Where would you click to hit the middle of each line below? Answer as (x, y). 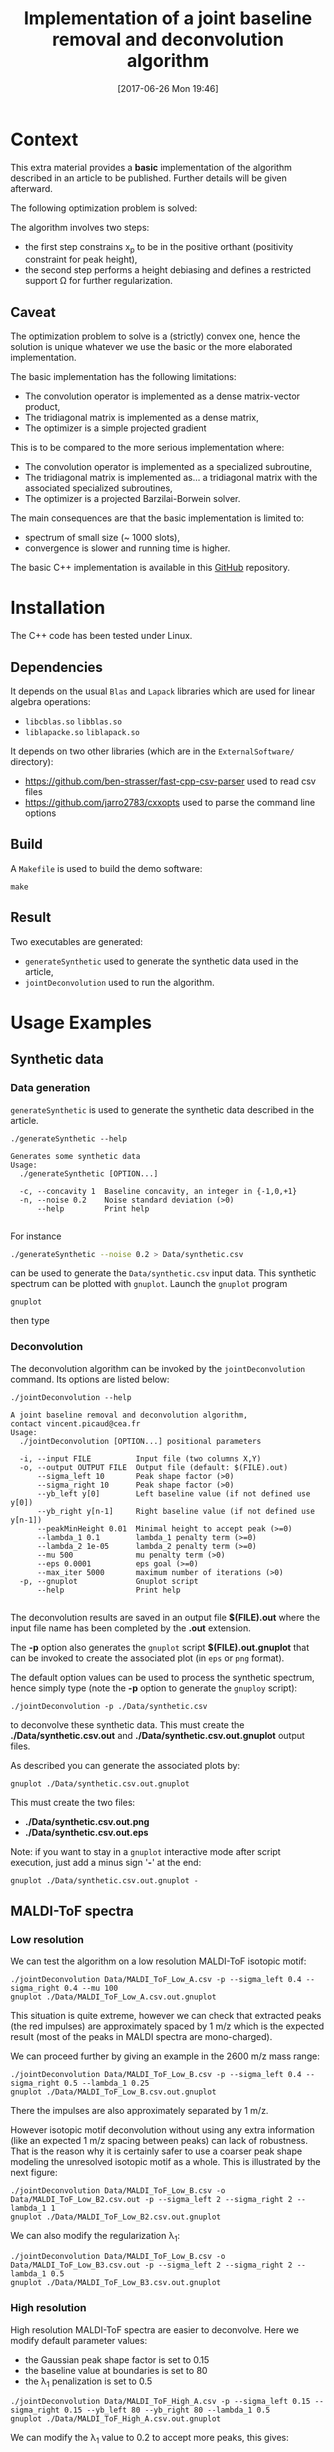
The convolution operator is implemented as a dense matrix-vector (162, 396)
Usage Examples (81, 1022)
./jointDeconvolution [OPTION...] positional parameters (140, 1441)
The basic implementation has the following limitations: (123, 377)
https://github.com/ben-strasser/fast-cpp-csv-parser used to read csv (170, 781)
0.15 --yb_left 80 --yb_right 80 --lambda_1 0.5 (167, 2410)
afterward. (31, 188)
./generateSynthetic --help (69, 1138)
